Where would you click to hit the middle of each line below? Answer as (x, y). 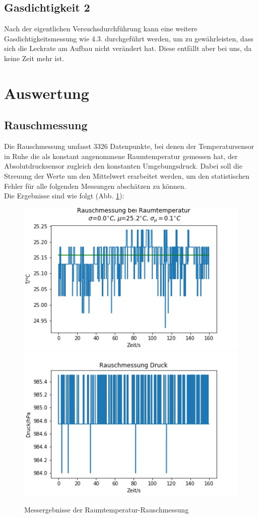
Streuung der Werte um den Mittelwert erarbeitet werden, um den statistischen (127, 175)
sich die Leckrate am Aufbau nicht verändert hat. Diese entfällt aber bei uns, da (128, 48)
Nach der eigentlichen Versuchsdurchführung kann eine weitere (101, 29)
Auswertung (47, 93)
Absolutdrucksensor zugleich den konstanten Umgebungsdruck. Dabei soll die (123, 166)
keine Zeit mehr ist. (34, 58)
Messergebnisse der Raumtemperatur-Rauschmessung (107, 510)
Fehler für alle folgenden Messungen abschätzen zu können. (95, 186)
